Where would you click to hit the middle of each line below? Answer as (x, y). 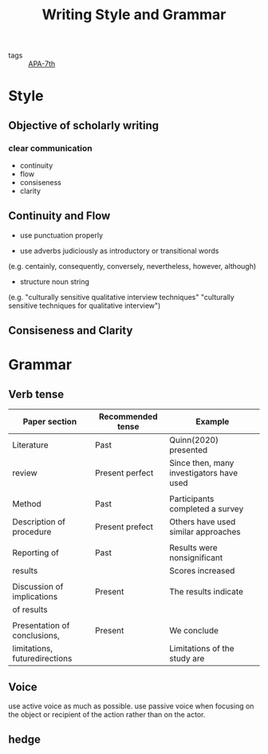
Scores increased (202, 570)
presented (188, 450)
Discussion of (38, 586)
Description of (39, 522)
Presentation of (41, 626)
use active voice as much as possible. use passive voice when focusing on (131, 706)
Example (213, 422)
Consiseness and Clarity (71, 331)
